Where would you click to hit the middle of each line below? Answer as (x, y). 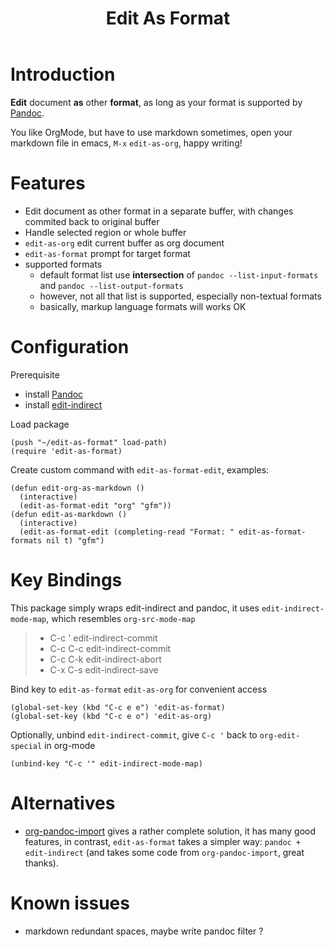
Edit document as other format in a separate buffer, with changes (159, 211)
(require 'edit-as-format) (66, 451)
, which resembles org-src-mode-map (121, 618)
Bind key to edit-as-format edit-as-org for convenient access (139, 689)
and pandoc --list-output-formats (111, 285)
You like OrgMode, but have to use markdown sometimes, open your (151, 132)
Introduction (63, 74)
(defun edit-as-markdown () (69, 514)
